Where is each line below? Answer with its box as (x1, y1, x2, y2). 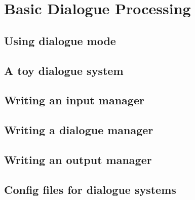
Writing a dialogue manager (4, 122, 153, 138)
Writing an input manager (4, 92, 144, 108)
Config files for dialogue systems (4, 181, 176, 197)
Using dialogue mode (4, 32, 116, 48)
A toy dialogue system (4, 62, 124, 78)
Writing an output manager (4, 151, 152, 167)
